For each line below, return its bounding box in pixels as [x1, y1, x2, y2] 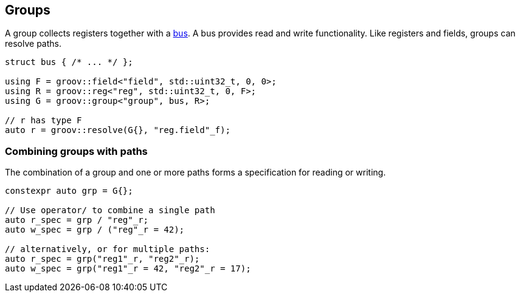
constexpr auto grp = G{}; [5, 186, 133, 196]
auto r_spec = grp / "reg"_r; [5, 215, 149, 225]
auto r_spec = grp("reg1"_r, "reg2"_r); [5, 254, 200, 264]
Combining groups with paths [5, 145, 148, 157]
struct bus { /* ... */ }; [5, 57, 133, 67]
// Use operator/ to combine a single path [5, 205, 215, 216]
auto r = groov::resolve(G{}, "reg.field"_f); [5, 125, 231, 135]
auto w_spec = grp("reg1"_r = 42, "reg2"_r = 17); [5, 264, 251, 274]
